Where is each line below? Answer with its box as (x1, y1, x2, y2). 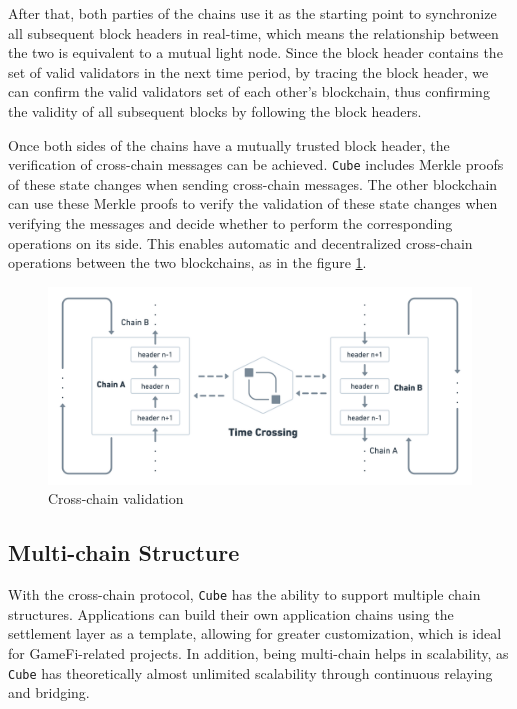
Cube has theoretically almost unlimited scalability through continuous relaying (8, 662, 493, 683)
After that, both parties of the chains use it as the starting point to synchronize (8, 3, 497, 23)
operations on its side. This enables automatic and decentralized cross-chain (8, 232, 473, 253)
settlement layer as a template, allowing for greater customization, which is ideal (8, 623, 502, 644)
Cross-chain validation (48, 488, 184, 509)
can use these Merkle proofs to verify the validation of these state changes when (8, 193, 498, 214)
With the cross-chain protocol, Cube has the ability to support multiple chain (8, 584, 481, 605)
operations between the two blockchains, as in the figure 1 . (8, 252, 367, 273)
